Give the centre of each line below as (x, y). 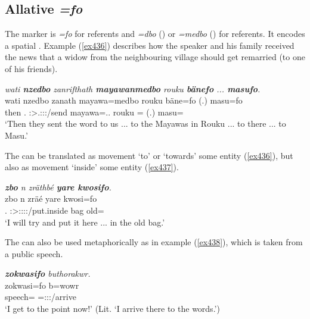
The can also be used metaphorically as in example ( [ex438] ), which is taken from (154, 242)
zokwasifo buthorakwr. (48, 273)
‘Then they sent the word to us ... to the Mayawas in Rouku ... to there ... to (145, 123)
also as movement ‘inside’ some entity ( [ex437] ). (92, 167)
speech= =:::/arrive (41, 297)
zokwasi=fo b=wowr (42, 285)
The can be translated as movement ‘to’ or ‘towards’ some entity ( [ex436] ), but (149, 155)
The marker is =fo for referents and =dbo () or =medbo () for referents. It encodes (155, 34)
